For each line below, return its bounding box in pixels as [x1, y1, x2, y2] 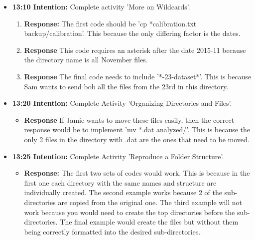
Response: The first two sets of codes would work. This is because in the [24, 168, 250, 178]
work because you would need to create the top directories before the [24, 207, 235, 217]
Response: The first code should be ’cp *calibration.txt [24, 18, 197, 28]
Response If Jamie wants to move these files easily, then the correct [24, 114, 235, 125]
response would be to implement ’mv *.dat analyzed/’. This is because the [24, 124, 251, 135]
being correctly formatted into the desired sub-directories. [24, 226, 201, 237]
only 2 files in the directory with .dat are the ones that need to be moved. [24, 134, 250, 144]
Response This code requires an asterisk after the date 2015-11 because [24, 44, 246, 55]
